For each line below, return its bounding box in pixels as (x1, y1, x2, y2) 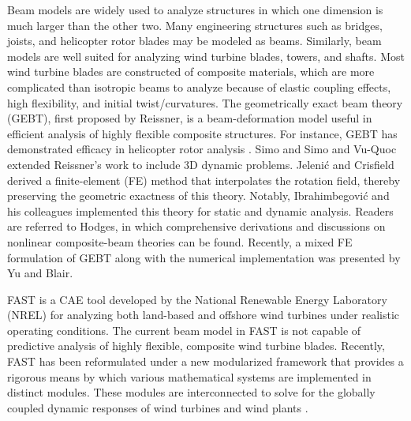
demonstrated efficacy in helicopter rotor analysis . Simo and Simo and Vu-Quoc (7, 141, 397, 157)
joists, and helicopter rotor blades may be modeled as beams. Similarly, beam (7, 32, 382, 49)
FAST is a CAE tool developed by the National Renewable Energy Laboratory (7, 291, 387, 307)
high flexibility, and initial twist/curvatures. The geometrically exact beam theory (7, 94, 403, 111)
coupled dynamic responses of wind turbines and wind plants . (7, 399, 308, 415)
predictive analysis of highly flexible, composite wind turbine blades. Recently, (7, 337, 385, 354)
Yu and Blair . (7, 265, 73, 281)
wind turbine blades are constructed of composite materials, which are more (7, 63, 375, 80)
